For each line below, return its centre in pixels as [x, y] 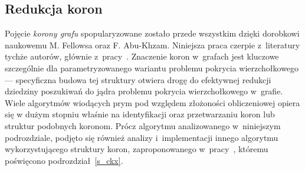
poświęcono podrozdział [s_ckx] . [64, 160]
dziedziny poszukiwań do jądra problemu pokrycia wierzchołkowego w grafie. [144, 91]
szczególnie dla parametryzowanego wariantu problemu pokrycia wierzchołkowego [152, 68]
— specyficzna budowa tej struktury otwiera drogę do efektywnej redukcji [138, 79]
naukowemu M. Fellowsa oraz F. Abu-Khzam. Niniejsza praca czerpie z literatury [152, 45]
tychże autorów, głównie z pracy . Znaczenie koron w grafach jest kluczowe [142, 56]
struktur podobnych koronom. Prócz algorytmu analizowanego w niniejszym [143, 125]
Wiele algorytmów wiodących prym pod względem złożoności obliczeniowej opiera [152, 102]
